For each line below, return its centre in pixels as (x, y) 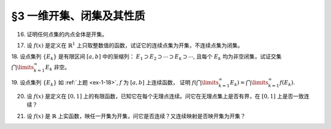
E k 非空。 (58, 68)
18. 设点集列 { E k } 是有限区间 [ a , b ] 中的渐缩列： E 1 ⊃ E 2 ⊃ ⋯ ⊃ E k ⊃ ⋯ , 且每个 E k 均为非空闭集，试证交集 (146, 57)
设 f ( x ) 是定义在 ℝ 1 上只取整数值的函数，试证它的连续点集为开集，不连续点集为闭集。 (135, 45)
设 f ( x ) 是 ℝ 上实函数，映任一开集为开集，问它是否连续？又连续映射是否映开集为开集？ (136, 116)
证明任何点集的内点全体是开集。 (67, 34)
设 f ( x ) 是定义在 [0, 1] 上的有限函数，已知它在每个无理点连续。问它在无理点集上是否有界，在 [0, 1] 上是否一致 (165, 96)
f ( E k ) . (287, 83)
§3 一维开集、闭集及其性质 (78, 16)
